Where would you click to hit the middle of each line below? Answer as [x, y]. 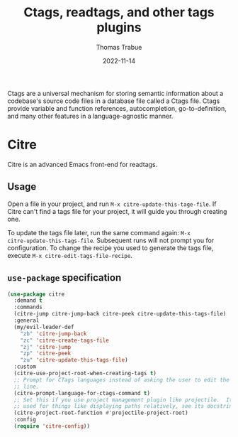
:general [27, 320]
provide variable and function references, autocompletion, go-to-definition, [117, 108]
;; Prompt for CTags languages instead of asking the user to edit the [122, 380]
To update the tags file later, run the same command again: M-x [99, 232]
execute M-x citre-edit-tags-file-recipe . [70, 255]
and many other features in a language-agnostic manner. [90, 116]
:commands [28, 307]
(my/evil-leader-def [44, 327]
